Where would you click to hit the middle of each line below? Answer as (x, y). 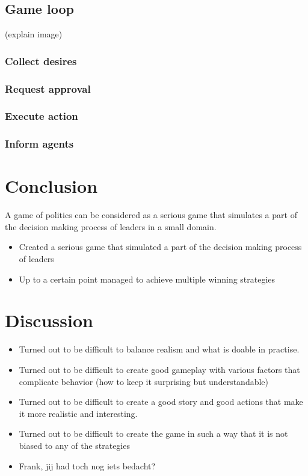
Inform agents (39, 144)
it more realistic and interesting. (78, 413)
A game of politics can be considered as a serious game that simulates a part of (151, 215)
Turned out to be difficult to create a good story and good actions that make (161, 402)
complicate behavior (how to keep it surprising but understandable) (143, 381)
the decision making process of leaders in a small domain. (111, 226)
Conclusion (51, 186)
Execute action (42, 116)
